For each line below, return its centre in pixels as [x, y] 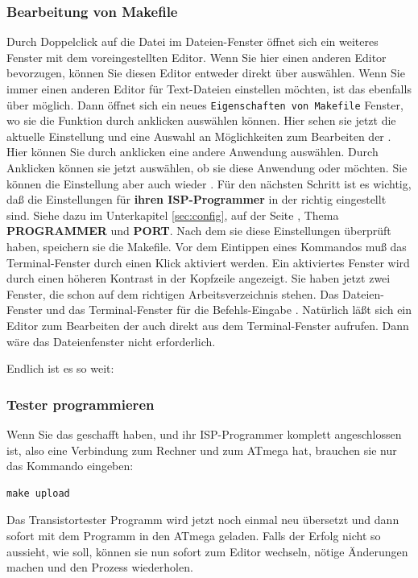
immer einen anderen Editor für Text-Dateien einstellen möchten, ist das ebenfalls [209, 89]
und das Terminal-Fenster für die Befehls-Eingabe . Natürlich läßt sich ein [229, 310]
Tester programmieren [81, 404]
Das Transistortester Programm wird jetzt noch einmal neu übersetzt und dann [203, 520]
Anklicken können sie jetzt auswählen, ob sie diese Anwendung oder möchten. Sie [207, 168]
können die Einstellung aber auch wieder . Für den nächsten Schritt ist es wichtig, [209, 183]
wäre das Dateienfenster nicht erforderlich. [111, 341]
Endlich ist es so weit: [60, 368]
